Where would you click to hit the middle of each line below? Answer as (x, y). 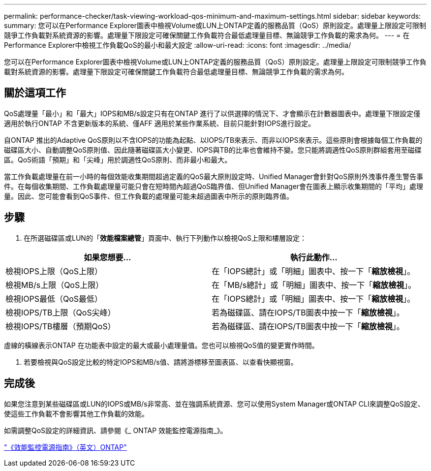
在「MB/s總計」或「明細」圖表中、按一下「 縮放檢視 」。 (314, 285)
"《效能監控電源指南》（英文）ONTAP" (65, 447)
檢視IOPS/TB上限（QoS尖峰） (61, 312)
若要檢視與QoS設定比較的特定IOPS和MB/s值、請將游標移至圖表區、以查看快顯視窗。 (161, 362)
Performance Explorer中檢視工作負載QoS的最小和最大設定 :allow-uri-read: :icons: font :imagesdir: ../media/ (178, 45)
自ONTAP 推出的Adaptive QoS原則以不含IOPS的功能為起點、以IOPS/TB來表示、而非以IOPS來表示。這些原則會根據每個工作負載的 (213, 140)
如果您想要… (108, 257)
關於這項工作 (35, 93)
